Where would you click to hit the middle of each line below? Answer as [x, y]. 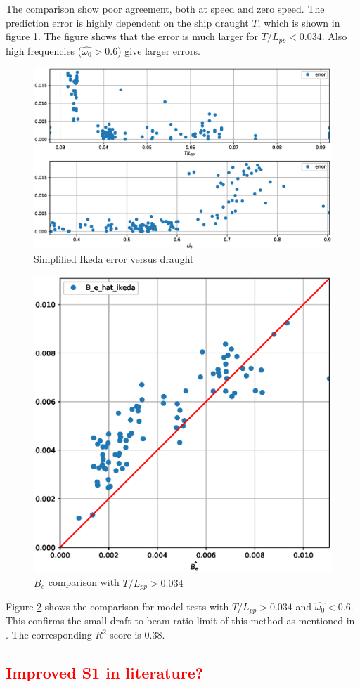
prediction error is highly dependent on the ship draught [127, 22]
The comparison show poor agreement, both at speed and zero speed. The [165, 8]
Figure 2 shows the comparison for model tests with [117, 606]
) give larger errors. [159, 50]
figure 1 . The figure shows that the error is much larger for [132, 36]
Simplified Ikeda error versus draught [114, 259]
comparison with [84, 582]
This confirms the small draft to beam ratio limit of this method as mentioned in [180, 621]
